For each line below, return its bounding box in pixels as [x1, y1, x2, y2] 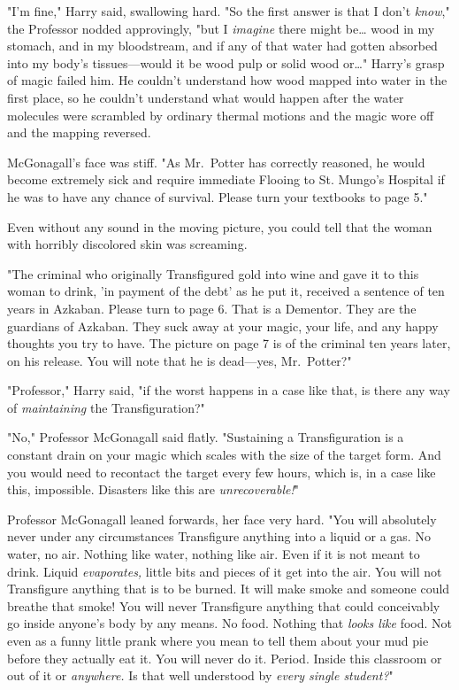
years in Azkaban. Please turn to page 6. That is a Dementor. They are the [7, 298, 417, 317]
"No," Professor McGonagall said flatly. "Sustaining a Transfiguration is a [7, 428, 404, 446]
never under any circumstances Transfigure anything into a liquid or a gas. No [7, 527, 431, 546]
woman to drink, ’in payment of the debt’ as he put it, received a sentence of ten [7, 282, 445, 300]
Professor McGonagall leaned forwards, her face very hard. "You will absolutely [7, 509, 437, 528]
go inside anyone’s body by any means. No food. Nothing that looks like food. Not [7, 614, 453, 632]
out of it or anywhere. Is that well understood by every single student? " [7, 666, 394, 685]
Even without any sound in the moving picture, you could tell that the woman [7, 217, 432, 236]
